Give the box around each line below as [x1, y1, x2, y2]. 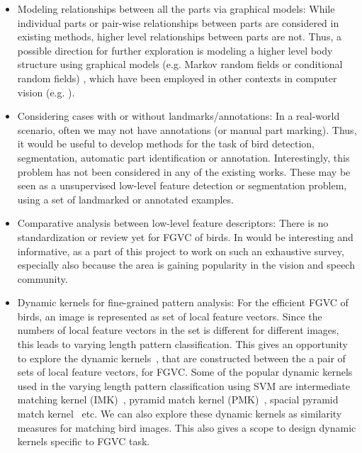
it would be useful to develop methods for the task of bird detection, [17, 136, 315, 151]
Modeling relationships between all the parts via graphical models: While [17, 1, 335, 16]
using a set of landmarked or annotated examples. [17, 191, 234, 206]
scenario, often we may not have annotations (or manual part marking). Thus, [17, 122, 357, 137]
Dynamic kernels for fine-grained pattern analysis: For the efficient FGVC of [17, 295, 349, 310]
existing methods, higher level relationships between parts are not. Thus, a [17, 29, 341, 44]
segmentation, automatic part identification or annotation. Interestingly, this [17, 150, 350, 164]
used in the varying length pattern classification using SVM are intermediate [17, 378, 350, 393]
